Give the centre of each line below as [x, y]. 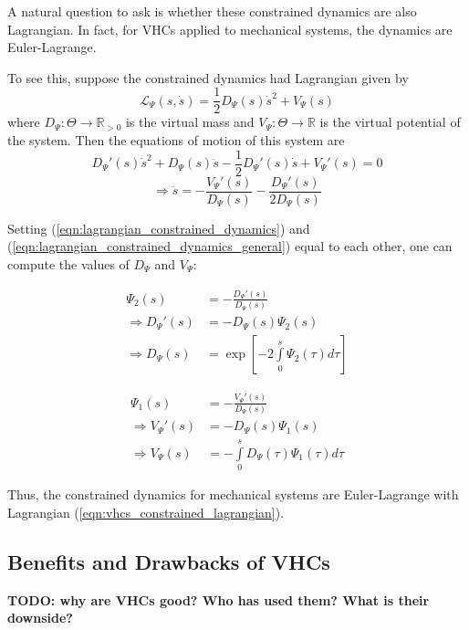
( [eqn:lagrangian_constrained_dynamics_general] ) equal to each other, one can [230, 246]
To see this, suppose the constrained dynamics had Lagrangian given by [208, 77]
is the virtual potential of [390, 122]
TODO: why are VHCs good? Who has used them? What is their [219, 599]
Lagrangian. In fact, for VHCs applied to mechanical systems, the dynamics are [230, 29]
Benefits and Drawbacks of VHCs [169, 561]
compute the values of [68, 263]
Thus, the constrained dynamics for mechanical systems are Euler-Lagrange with [233, 494]
